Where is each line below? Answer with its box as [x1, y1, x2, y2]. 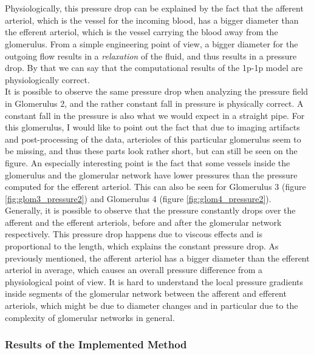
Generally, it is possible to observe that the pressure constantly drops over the [5, 204, 296, 217]
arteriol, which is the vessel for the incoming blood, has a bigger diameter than [5, 13, 299, 26]
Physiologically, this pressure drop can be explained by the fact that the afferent [5, 2, 304, 15]
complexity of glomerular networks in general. [5, 311, 175, 323]
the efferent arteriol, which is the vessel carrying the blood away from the [5, 25, 278, 38]
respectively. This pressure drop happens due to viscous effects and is [5, 228, 262, 240]
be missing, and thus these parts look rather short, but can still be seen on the [5, 144, 298, 157]
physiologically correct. [5, 73, 90, 86]
